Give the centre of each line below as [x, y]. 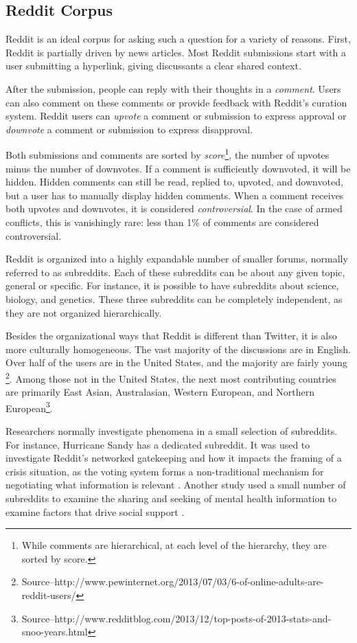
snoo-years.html [55, 632]
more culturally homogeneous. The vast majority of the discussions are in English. [178, 349]
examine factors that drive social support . [95, 511]
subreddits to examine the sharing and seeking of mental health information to [171, 498]
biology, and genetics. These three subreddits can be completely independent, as [174, 298]
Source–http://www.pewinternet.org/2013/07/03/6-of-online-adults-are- [173, 582]
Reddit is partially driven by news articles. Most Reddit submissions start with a [176, 52]
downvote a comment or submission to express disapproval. [129, 129]
